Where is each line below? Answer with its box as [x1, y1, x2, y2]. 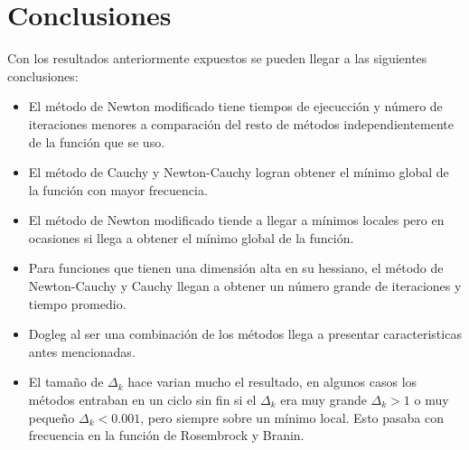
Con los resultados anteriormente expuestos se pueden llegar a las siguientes [7, 49, 427, 68]
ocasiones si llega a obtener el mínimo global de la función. [28, 228, 354, 247]
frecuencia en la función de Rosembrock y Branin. [28, 426, 305, 445]
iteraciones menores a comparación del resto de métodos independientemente [28, 114, 454, 133]
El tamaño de [28, 372, 104, 391]
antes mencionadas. [28, 342, 136, 361]
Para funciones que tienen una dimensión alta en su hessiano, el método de [28, 258, 444, 277]
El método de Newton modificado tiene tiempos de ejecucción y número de [28, 97, 443, 116]
